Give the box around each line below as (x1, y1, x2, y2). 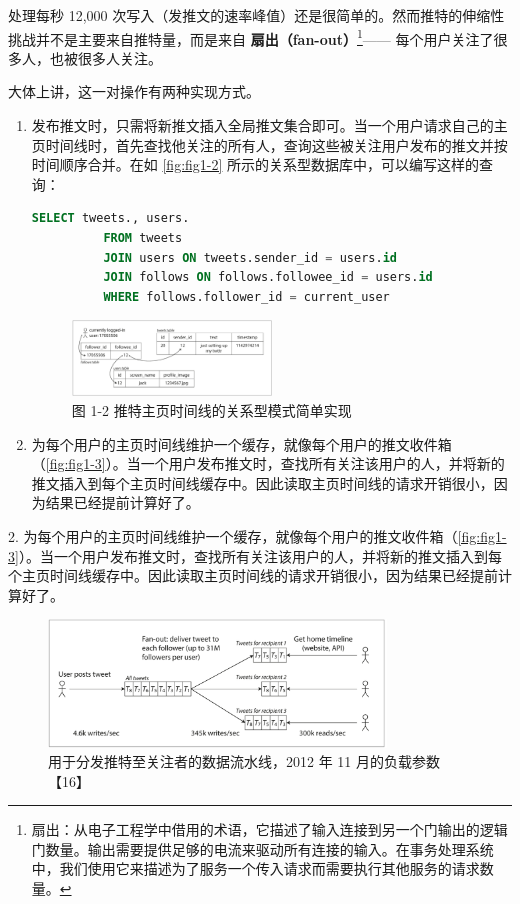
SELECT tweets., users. (31, 211, 190, 226)
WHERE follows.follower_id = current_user (103, 289, 390, 304)
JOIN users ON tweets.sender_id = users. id (103, 250, 397, 265)
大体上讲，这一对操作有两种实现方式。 (8, 81, 260, 102)
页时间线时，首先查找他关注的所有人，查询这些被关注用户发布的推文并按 (31, 134, 508, 155)
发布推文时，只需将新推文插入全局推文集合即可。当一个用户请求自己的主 (31, 115, 508, 136)
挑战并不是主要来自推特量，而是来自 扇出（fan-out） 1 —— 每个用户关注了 (8, 25, 494, 49)
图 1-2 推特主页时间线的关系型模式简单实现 (71, 399, 352, 420)
